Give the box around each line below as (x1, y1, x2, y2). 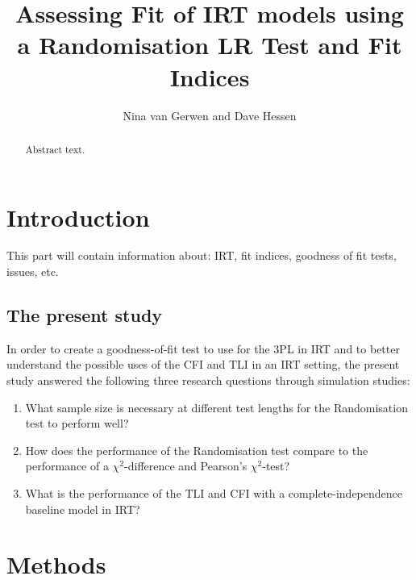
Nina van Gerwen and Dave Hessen (123, 106, 297, 123)
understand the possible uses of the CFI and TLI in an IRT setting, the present (6, 356, 400, 373)
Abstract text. (25, 142, 85, 156)
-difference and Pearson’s (124, 457, 248, 474)
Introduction (6, 200, 150, 233)
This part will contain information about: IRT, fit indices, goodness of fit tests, (6, 247, 397, 264)
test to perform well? (25, 415, 129, 432)
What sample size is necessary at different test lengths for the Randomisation (25, 398, 408, 415)
